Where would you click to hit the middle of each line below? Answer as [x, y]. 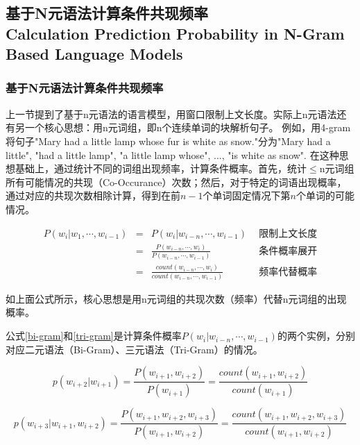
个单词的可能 [325, 195]
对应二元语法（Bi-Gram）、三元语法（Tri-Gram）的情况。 [134, 349]
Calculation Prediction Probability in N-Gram [175, 33]
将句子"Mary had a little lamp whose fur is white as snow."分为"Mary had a [168, 141]
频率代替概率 [288, 272]
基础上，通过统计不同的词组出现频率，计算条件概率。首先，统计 [161, 168]
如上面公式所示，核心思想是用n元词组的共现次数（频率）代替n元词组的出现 [176, 298]
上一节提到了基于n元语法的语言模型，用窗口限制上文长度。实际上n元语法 [171, 114]
